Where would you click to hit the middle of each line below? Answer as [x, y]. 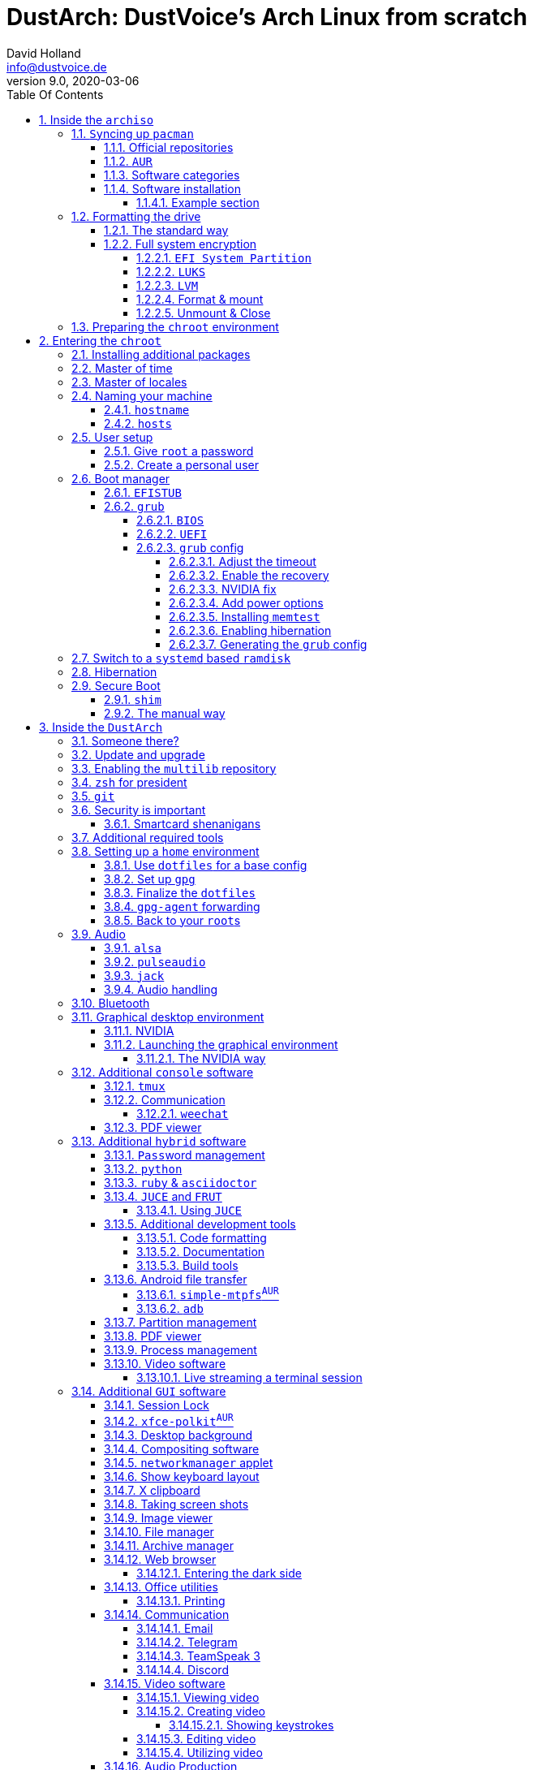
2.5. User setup [112, 437]
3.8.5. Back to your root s [172, 920]
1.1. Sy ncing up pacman [133, 133]
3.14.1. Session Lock [157, 1405]
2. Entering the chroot [100, 340]
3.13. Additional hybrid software [159, 1141]
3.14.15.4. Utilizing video [200, 1753]
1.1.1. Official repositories [169, 147]
